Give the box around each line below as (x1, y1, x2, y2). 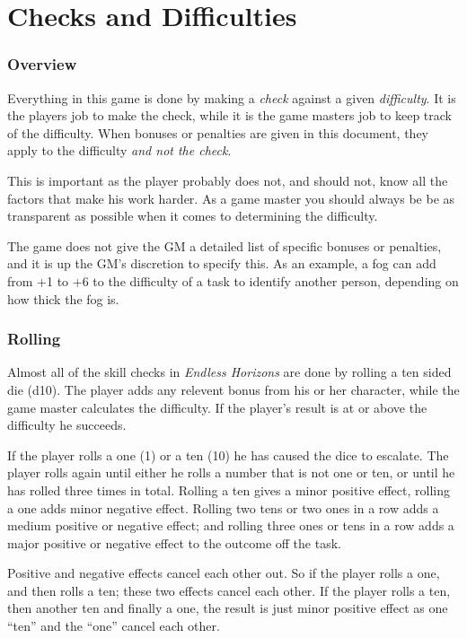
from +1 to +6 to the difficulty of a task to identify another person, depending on (7, 271, 459, 290)
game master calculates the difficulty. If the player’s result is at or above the (7, 398, 427, 416)
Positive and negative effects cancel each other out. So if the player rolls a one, (7, 564, 440, 582)
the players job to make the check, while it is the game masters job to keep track (7, 106, 452, 125)
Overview (7, 53, 77, 75)
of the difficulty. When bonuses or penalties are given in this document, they (7, 123, 429, 142)
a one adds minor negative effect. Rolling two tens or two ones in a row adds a (7, 498, 439, 517)
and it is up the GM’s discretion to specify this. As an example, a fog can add (7, 254, 436, 273)
